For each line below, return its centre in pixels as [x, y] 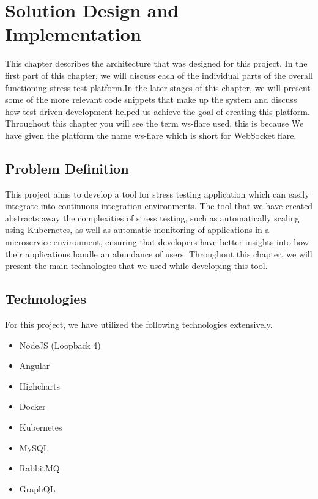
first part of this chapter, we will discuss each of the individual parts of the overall [159, 75]
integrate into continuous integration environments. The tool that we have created [159, 206]
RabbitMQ [39, 468]
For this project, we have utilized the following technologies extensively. [139, 324]
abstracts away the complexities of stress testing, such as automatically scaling [152, 217]
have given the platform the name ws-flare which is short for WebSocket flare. [151, 135]
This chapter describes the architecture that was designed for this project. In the [156, 63]
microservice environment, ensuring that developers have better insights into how [157, 242]
